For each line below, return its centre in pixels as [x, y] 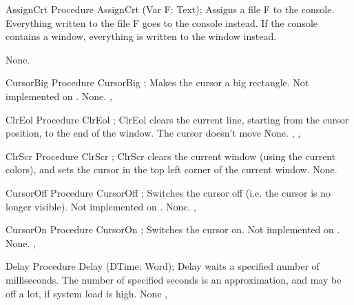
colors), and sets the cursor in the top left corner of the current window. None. [171, 169]
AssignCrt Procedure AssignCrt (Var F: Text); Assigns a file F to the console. [170, 9]
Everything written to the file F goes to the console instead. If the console [162, 22]
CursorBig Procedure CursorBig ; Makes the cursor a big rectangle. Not [157, 82]
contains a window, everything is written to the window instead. [141, 36]
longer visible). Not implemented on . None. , [101, 206]
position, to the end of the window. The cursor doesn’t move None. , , [153, 133]
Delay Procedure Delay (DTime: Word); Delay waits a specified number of [163, 266]
